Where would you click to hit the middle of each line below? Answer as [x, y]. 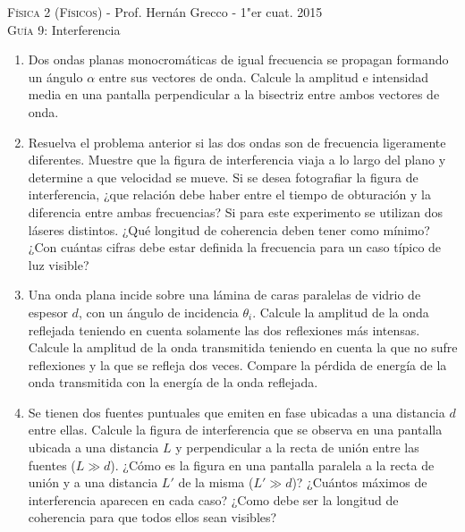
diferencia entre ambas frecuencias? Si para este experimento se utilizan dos [236, 211]
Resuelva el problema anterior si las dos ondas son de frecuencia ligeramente [237, 142]
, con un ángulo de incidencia [158, 312]
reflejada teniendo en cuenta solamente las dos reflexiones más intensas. [224, 329]
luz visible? [59, 264]
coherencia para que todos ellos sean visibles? [152, 517]
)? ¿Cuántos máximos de [359, 482]
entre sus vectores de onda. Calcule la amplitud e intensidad [264, 76]
